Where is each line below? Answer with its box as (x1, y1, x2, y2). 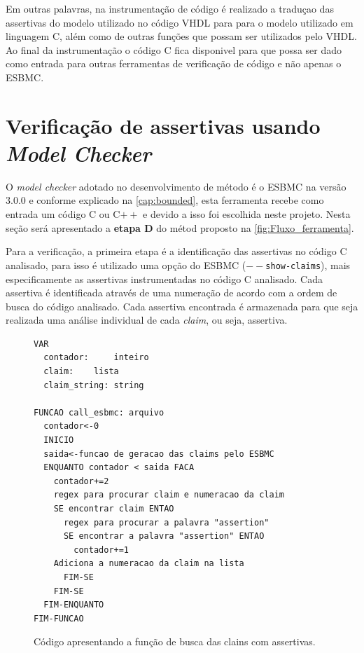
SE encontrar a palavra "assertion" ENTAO (63, 531, 265, 542)
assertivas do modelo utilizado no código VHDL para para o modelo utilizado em (6, 15, 353, 29)
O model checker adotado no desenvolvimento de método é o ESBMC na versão (6, 179, 346, 193)
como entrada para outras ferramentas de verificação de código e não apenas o (6, 56, 342, 71)
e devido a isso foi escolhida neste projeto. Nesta (143, 207, 351, 221)
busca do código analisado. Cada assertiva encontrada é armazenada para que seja (6, 298, 358, 313)
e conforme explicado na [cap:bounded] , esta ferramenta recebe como (29, 193, 324, 207)
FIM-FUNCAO (34, 613, 84, 624)
